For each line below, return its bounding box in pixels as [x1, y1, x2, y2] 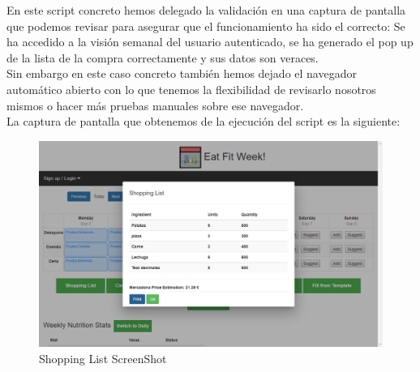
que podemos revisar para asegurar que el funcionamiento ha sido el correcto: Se [6, 17, 405, 34]
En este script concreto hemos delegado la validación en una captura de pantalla [6, 2, 406, 18]
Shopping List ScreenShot [39, 349, 167, 366]
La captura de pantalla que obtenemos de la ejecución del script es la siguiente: [6, 113, 401, 130]
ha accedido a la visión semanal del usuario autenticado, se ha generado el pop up [6, 33, 414, 50]
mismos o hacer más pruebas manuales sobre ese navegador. [6, 96, 304, 113]
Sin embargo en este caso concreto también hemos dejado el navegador [6, 65, 357, 82]
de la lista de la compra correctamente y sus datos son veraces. [6, 49, 319, 66]
